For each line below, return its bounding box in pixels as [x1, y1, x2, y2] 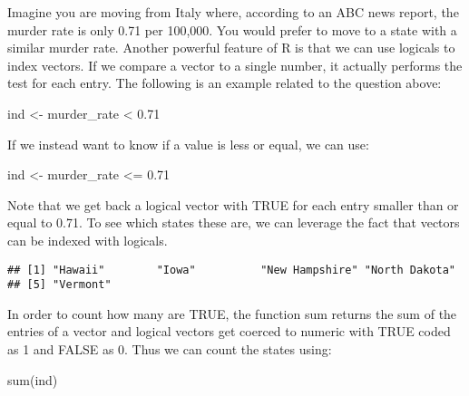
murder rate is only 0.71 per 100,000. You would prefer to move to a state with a [7, 20, 457, 39]
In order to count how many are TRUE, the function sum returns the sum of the [7, 304, 457, 323]
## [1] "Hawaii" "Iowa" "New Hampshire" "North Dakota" [7, 263, 455, 276]
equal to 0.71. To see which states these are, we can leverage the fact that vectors [7, 213, 460, 232]
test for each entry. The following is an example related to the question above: [7, 73, 442, 92]
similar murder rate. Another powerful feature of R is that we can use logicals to [7, 38, 455, 57]
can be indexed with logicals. [7, 230, 168, 249]
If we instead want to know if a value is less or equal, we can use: [7, 134, 369, 153]
